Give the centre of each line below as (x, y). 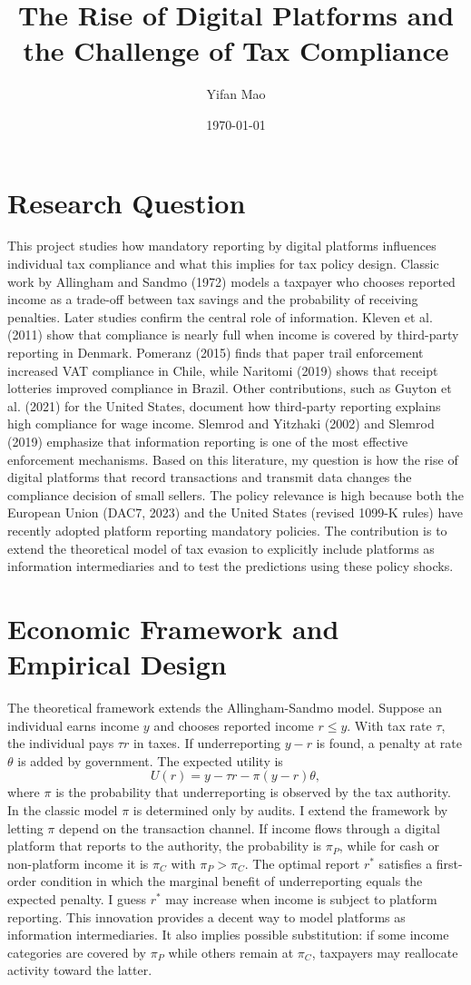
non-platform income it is (78, 863)
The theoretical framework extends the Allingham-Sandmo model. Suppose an (225, 708)
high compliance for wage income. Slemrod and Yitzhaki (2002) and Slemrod (221, 424)
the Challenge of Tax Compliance (236, 50)
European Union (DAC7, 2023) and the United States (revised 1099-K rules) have (235, 512)
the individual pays (61, 743)
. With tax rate (389, 725)
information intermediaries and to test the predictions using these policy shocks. (231, 566)
